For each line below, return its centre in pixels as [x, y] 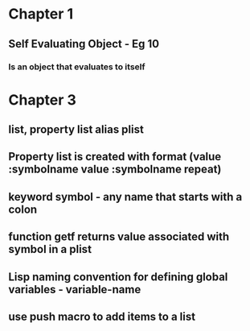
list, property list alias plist [76, 130]
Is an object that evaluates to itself [77, 67]
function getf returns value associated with [119, 237]
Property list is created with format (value [115, 157]
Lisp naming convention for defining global [118, 277]
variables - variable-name [75, 290]
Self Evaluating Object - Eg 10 [84, 44]
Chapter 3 [42, 99]
